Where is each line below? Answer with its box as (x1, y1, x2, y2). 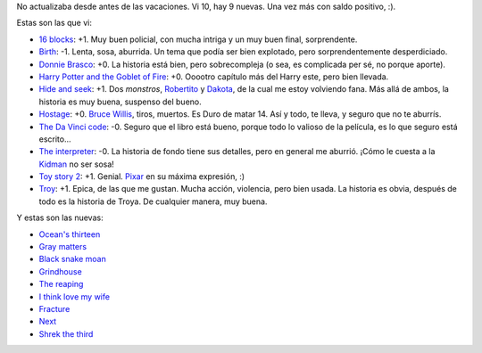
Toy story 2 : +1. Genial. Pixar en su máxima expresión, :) (38, 171, 245, 182)
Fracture (38, 303, 71, 314)
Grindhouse (38, 266, 82, 276)
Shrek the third (38, 328, 94, 339)
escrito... (38, 134, 71, 144)
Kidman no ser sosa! (38, 159, 115, 169)
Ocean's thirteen (38, 228, 101, 240)
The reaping (38, 279, 84, 290)
